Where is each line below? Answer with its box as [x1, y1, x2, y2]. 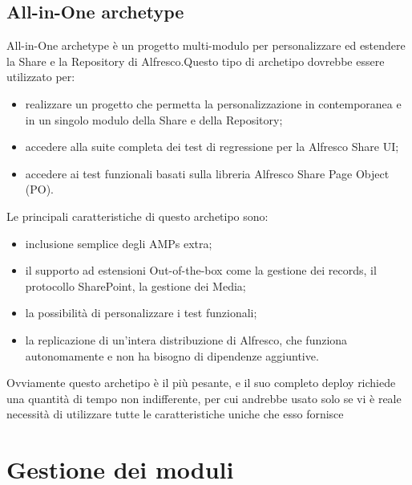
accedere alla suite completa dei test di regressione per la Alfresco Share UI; [25, 138, 399, 155]
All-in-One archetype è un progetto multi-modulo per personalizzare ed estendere [6, 37, 406, 54]
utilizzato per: [6, 68, 75, 85]
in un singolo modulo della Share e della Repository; [25, 111, 283, 128]
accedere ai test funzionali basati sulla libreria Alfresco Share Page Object [25, 165, 390, 181]
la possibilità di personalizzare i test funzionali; [25, 304, 257, 321]
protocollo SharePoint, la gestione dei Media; [25, 277, 246, 294]
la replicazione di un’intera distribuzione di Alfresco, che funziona [25, 331, 348, 348]
